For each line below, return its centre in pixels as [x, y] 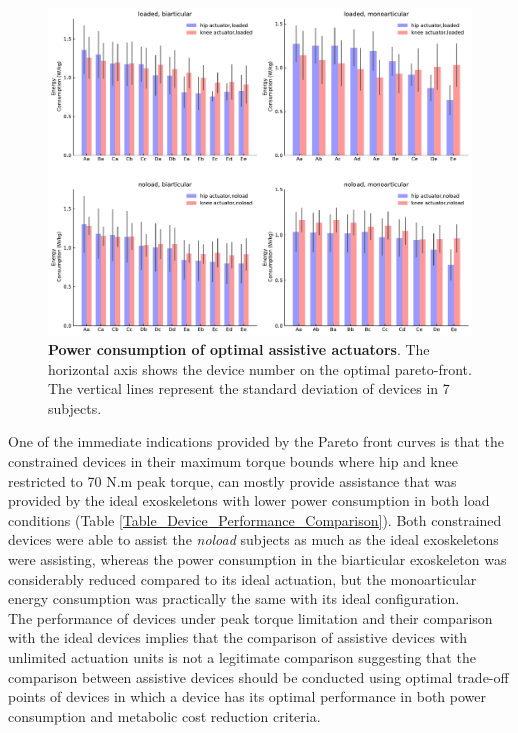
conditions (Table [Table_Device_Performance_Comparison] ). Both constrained [255, 519]
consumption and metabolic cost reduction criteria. [164, 715]
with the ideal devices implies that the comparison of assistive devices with [238, 637]
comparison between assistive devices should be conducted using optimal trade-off [258, 676]
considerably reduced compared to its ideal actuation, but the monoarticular [242, 578]
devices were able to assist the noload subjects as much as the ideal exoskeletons [253, 539]
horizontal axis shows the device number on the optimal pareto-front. [260, 368]
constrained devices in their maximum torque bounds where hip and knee [233, 461]
